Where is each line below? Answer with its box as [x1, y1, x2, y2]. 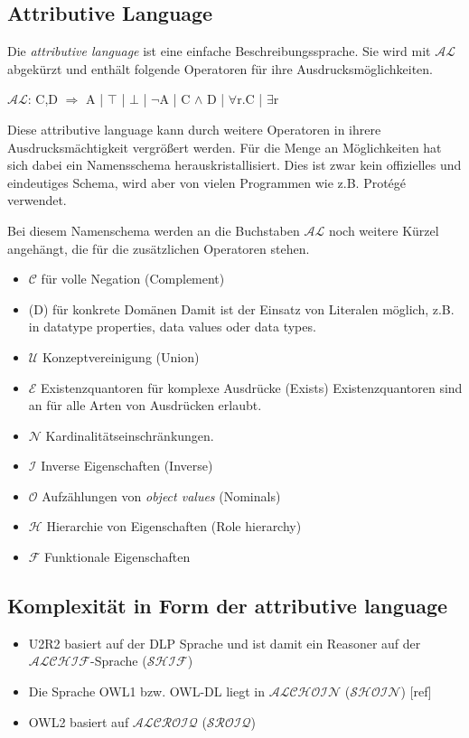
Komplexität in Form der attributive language [7, 592, 448, 620]
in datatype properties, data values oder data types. [28, 317, 316, 336]
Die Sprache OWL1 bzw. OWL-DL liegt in [28, 682, 265, 701]
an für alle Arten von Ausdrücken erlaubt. [28, 396, 262, 415]
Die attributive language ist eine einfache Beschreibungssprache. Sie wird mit [7, 42, 431, 61]
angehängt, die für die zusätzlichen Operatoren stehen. [7, 238, 310, 257]
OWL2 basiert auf [28, 712, 129, 731]
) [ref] [400, 682, 432, 701]
